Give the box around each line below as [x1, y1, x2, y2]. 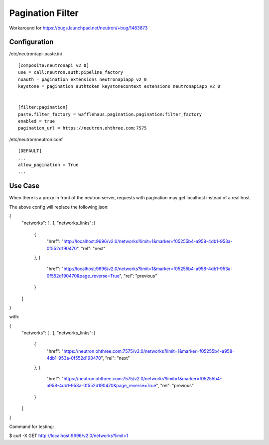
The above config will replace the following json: [9, 204, 109, 210]
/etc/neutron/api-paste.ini [9, 51, 62, 57]
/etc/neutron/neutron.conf [9, 136, 63, 142]
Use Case [9, 182, 40, 190]
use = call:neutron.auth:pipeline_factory [18, 70, 124, 75]
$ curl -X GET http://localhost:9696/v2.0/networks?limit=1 [9, 433, 129, 439]
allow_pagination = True [18, 162, 79, 167]
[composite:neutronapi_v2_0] [18, 62, 89, 68]
